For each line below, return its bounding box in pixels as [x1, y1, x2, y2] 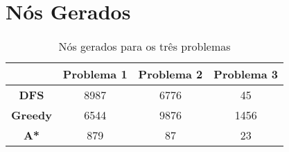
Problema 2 [138, 66, 203, 83]
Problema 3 [213, 66, 279, 83]
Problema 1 [62, 66, 128, 83]
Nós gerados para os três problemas [58, 38, 231, 55]
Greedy [11, 107, 52, 124]
